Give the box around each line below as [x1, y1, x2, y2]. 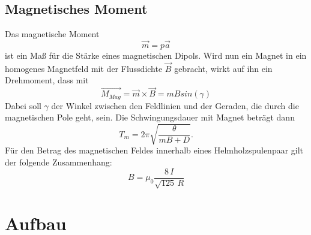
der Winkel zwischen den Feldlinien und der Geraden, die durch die [51, 99, 299, 112]
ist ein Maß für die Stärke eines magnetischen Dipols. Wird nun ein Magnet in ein [5, 49, 307, 62]
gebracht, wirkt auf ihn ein [174, 62, 273, 74]
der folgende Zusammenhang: [5, 156, 112, 168]
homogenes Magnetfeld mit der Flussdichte [5, 62, 163, 74]
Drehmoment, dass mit [5, 74, 89, 86]
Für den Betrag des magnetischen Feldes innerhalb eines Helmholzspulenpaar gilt [5, 144, 304, 156]
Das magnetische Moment [5, 28, 100, 40]
